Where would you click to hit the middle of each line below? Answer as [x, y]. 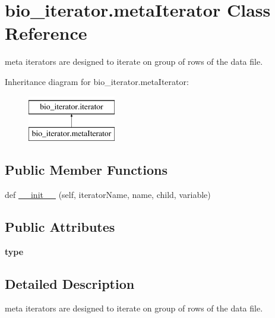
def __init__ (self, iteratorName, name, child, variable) [108, 194]
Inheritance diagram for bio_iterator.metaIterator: [97, 81]
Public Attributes [60, 226]
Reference [46, 33]
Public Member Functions [86, 170]
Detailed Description [70, 283]
